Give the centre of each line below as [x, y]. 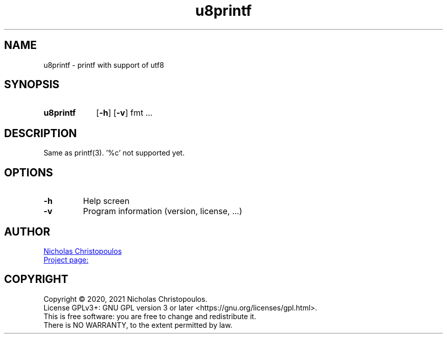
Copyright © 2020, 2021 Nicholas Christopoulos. [126, 299]
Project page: [66, 259]
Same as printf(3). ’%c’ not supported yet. [114, 153]
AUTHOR [27, 231]
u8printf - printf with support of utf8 [104, 65]
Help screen [106, 201]
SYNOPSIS [32, 85]
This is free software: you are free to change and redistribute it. [150, 316]
